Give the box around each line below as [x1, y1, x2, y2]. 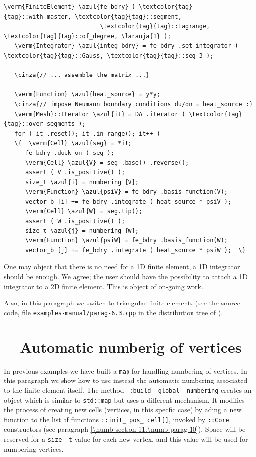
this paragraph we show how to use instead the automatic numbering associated [4, 375, 248, 385]
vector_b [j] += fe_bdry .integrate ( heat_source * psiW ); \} [25, 246, 246, 254]
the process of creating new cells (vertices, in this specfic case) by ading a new [4, 404, 242, 415]
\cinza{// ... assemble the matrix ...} [14, 72, 150, 79]
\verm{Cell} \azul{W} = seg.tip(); [25, 208, 143, 215]
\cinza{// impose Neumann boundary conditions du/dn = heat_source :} [14, 100, 253, 108]
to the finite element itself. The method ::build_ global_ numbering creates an [4, 384, 252, 395]
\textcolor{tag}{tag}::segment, [75, 13, 182, 20]
